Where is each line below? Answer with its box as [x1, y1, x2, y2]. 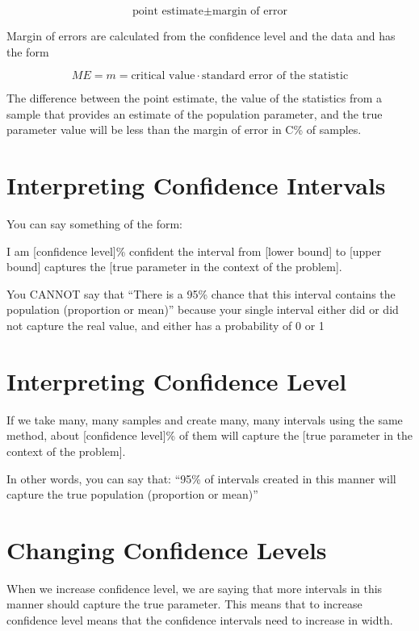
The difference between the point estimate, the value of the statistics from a [6, 90, 383, 107]
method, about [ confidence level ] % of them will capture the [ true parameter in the [6, 427, 413, 444]
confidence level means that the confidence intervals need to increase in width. [6, 612, 393, 629]
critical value [131, 70, 195, 82]
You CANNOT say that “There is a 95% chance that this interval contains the [6, 285, 396, 302]
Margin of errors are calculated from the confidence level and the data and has [6, 27, 396, 44]
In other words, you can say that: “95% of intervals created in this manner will [6, 470, 396, 487]
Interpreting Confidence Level [6, 364, 347, 397]
